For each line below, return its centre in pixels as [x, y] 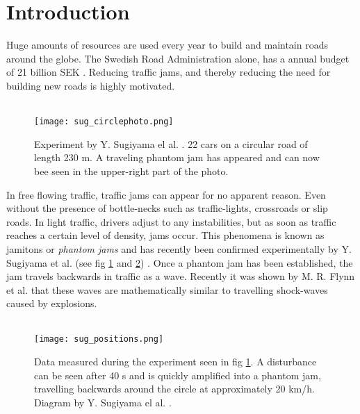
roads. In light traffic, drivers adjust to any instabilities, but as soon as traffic [171, 221]
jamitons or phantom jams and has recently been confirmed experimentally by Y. [179, 248]
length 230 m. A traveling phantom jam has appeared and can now [177, 157]
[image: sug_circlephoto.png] [104, 122]
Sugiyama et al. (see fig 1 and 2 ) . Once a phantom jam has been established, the [180, 262]
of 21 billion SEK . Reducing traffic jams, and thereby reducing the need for [169, 72]
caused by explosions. [52, 303]
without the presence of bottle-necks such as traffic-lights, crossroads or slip [167, 208]
